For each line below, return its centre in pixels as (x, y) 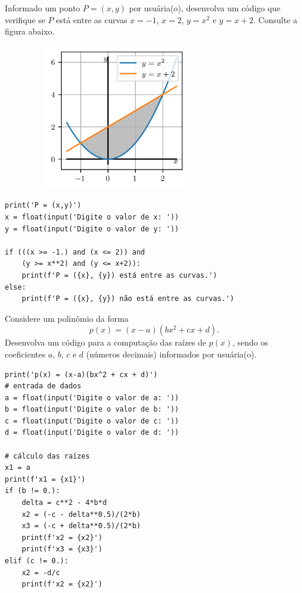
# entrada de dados (43, 386)
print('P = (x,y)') (43, 205)
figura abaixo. (30, 31)
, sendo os (250, 342)
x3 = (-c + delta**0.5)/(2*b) (81, 526)
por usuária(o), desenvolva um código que (205, 8)
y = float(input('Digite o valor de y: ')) (92, 229)
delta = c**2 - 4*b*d (64, 503)
